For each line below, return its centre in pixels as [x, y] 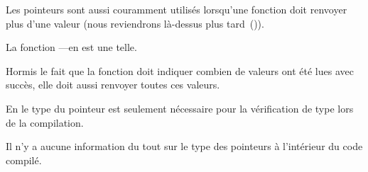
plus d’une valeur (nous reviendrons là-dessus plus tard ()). [135, 23]
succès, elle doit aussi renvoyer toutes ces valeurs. [113, 85]
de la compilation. [45, 122]
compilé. [24, 160]
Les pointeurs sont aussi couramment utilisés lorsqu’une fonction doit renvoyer [177, 9]
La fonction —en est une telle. [71, 47]
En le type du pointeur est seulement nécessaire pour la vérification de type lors [180, 108]
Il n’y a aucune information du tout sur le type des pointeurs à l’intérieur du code [184, 146]
